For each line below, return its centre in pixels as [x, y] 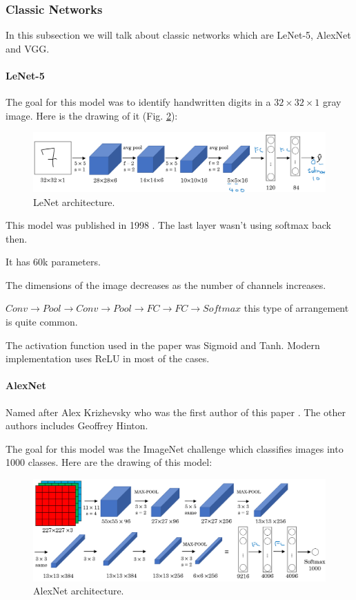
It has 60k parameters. [53, 262]
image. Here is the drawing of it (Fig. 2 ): [92, 115]
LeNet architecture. [74, 201]
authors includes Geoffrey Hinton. [77, 425]
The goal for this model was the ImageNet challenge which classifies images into [175, 448]
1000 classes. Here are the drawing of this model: [109, 462]
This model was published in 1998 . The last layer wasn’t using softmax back [168, 225]
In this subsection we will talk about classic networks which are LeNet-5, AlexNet [178, 35]
